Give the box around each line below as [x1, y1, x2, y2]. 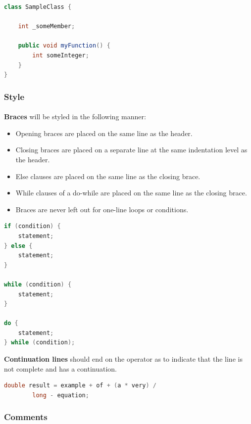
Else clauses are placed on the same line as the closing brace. [15, 171, 201, 181]
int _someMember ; [18, 23, 75, 30]
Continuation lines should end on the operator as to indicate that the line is [4, 354, 243, 364]
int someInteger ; [32, 51, 89, 59]
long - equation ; [32, 391, 89, 399]
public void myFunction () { [18, 42, 110, 49]
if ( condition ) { [4, 223, 61, 230]
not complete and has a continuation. [4, 363, 117, 374]
